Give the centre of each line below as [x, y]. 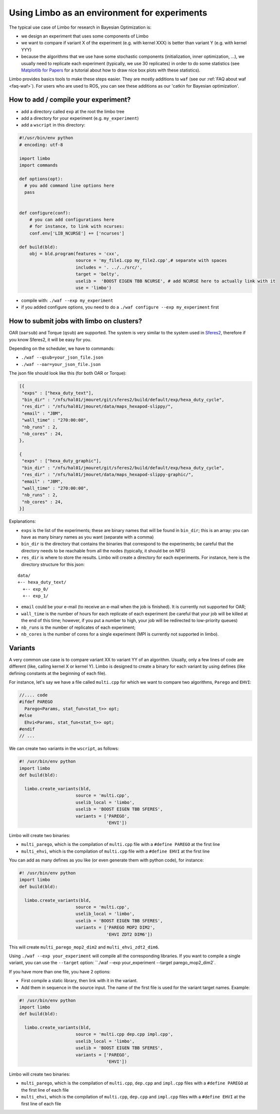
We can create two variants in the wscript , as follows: [64, 749]
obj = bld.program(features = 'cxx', [74, 254]
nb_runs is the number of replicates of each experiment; [78, 627]
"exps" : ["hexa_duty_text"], [58, 393]
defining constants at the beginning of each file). [58, 673]
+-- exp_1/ [35, 596]
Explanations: [23, 521]
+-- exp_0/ [35, 589]
